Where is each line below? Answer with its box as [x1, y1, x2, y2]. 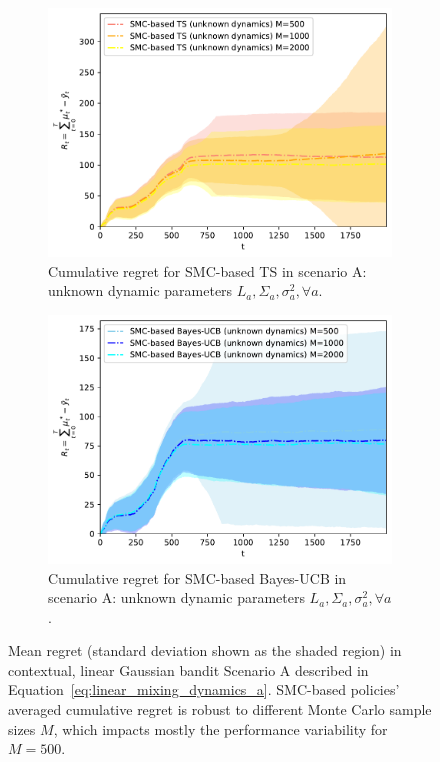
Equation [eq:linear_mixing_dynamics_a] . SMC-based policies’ [8, 679, 400, 700]
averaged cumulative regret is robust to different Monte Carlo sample [8, 699, 432, 720]
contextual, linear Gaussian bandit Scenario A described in [8, 659, 369, 680]
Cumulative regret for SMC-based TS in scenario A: [48, 260, 367, 281]
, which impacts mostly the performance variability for [53, 718, 388, 739]
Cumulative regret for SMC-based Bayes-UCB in [48, 567, 347, 588]
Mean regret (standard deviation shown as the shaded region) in [8, 640, 402, 661]
